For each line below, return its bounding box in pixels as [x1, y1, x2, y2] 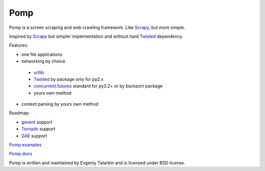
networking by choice [21, 58, 66, 64]
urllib [33, 69, 44, 75]
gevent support [21, 119, 53, 125]
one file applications [21, 51, 62, 57]
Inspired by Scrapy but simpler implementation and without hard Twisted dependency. [9, 33, 184, 39]
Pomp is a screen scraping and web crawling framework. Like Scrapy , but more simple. [9, 24, 185, 30]
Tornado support [21, 126, 56, 132]
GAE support [21, 133, 48, 139]
